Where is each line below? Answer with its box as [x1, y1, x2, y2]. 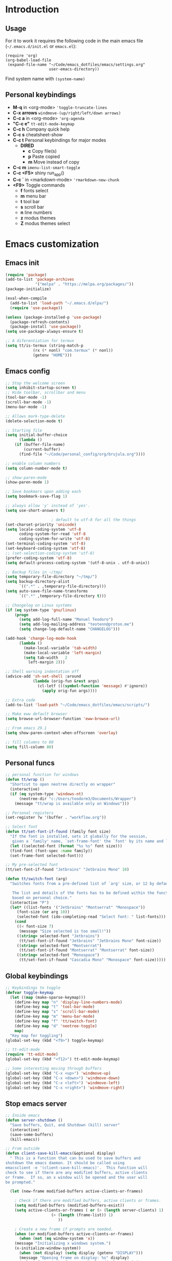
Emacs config [5, 367, 50, 376]
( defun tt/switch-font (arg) [5, 876, 68, 881]
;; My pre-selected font [5, 862, 58, 868]
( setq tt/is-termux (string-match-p [5, 343, 83, 348]
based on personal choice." [12, 895, 72, 900]
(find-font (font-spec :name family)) [10, 848, 93, 853]
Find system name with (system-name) [5, 76, 85, 82]
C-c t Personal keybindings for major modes [12, 137, 106, 143]
